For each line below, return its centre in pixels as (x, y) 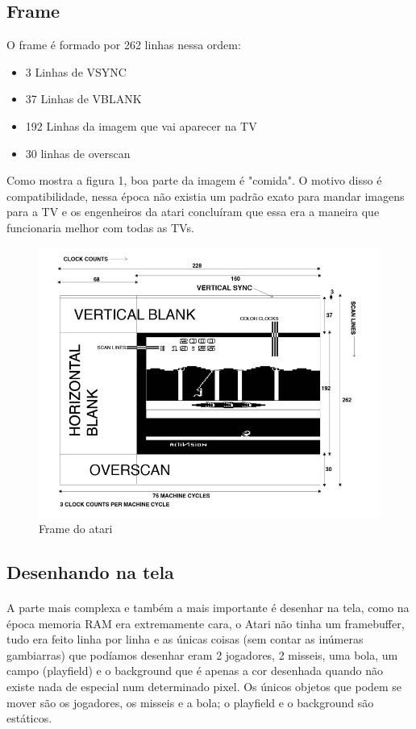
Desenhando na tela (90, 572)
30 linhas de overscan (78, 153)
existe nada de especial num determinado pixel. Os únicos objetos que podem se (204, 687)
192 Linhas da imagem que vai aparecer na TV (141, 125)
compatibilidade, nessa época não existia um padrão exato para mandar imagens (206, 196)
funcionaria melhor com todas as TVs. (100, 227)
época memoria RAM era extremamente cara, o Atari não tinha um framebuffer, (206, 623)
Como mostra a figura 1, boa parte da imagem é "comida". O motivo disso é (194, 180)
